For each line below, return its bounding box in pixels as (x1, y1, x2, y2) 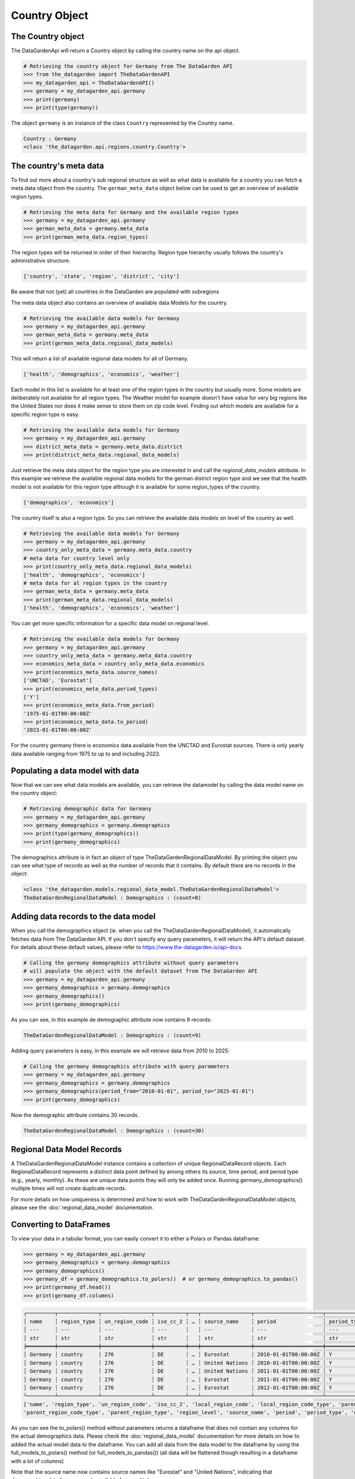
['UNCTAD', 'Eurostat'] (23, 677, 93, 684)
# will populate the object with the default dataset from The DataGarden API (23, 968, 257, 974)
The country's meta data (11, 160, 104, 171)
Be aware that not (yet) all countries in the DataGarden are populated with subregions (11, 288, 220, 295)
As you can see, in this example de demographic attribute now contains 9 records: (11, 1016, 212, 1023)
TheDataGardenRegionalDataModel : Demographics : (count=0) (23, 894, 202, 901)
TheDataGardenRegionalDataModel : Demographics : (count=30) (23, 1127, 205, 1134)
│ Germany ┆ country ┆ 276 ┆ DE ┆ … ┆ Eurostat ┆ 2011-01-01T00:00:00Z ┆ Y (23, 1376, 333, 1383)
